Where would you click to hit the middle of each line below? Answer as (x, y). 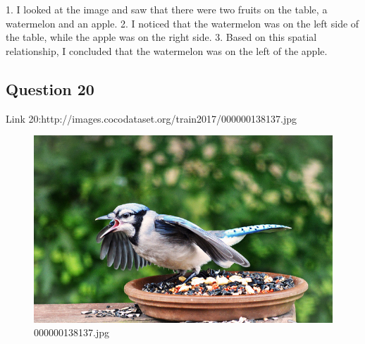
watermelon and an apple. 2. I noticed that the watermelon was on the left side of (182, 23)
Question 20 (50, 88)
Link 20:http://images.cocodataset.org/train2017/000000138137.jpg (151, 118)
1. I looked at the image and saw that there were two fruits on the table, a (167, 9)
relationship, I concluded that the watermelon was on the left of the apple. (167, 50)
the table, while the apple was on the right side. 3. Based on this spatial (161, 37)
